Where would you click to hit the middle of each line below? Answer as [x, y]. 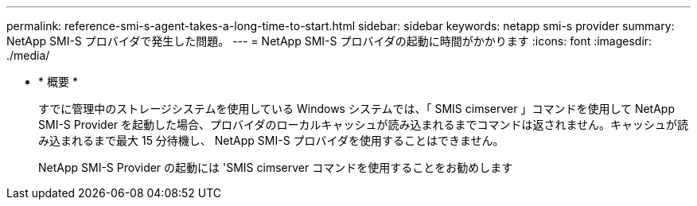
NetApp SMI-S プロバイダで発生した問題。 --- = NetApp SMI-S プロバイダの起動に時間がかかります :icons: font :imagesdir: [329, 41]
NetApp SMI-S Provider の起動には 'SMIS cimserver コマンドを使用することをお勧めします [276, 167]
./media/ [28, 55]
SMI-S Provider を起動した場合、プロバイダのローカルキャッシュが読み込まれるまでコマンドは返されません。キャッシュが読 [364, 124]
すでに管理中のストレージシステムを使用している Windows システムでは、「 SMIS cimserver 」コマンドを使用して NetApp [357, 109]
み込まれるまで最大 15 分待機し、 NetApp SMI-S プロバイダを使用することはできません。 [271, 140]
